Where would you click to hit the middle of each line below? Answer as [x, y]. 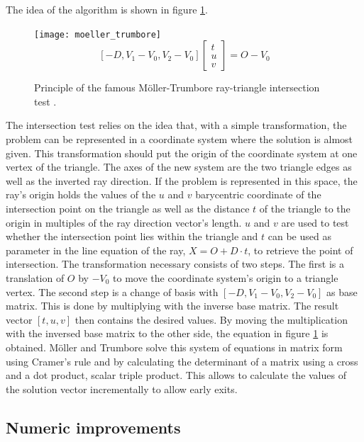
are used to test [315, 222]
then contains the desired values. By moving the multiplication [211, 319]
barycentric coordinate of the [258, 194]
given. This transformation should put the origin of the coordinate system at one [182, 153]
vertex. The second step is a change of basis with [112, 291]
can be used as [299, 236]
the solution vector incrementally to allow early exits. [122, 389]
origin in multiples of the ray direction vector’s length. [124, 222]
